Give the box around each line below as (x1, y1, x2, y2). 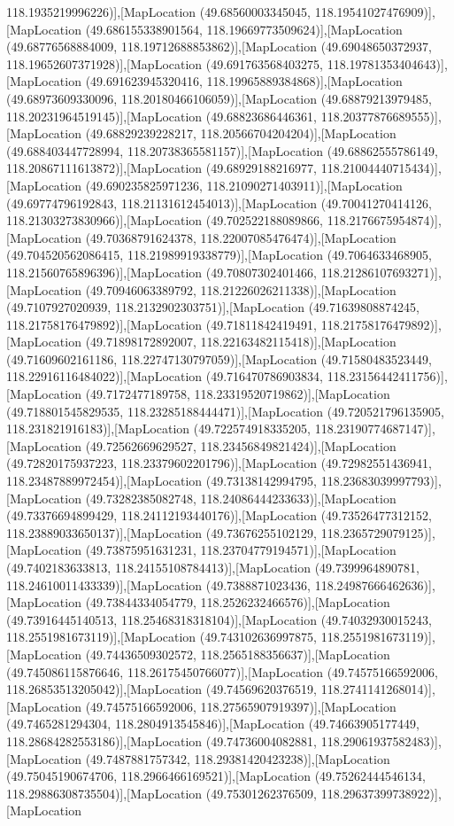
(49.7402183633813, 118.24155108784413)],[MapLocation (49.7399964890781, (6, 558, 419, 576)
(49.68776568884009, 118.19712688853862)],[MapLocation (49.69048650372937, (6, 37, 432, 56)
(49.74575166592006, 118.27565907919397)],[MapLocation (85, 697, 396, 715)
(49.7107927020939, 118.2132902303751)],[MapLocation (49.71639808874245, (6, 298, 419, 316)
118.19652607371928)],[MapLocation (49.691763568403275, (6, 54, 324, 73)
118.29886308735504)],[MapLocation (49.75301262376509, (6, 783, 318, 802)
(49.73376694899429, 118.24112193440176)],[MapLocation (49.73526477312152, (6, 506, 432, 525)
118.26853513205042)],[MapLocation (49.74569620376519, (6, 680, 318, 698)
